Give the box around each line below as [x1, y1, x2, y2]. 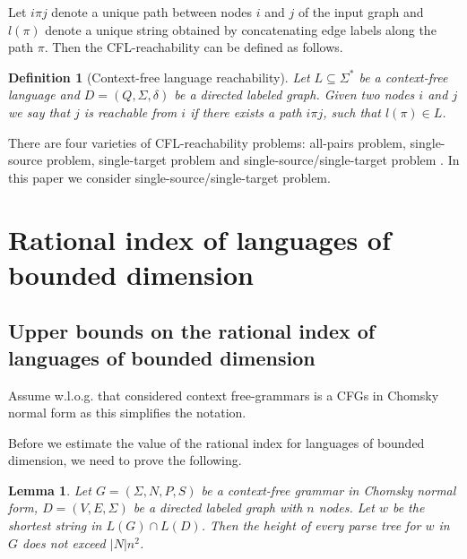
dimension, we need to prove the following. [8, 451, 242, 469]
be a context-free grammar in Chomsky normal [201, 480, 456, 499]
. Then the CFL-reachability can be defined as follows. [44, 38, 343, 56]
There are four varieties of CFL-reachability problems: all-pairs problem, [8, 133, 406, 151]
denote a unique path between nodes [51, 3, 253, 21]
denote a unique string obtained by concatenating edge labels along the [45, 20, 437, 39]
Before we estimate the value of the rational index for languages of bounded [8, 433, 425, 451]
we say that [8, 102, 71, 121]
